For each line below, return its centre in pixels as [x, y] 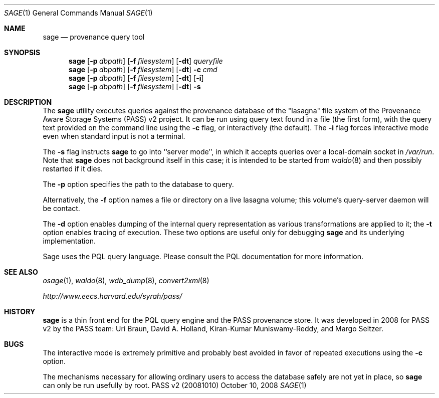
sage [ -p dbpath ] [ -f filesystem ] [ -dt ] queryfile [146, 61]
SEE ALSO [21, 272]
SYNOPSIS [22, 52]
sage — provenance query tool [94, 37]
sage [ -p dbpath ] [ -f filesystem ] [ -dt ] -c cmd [143, 69]
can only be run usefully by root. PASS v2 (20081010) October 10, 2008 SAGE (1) [175, 385]
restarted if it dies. [73, 169]
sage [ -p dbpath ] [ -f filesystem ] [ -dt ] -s [135, 86]
